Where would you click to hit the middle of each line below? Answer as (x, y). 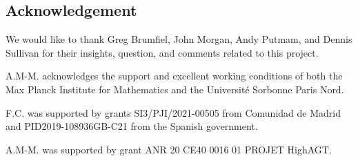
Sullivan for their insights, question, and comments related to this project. (162, 52)
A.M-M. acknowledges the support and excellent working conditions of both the (174, 76)
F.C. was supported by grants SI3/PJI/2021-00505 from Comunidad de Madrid (173, 112)
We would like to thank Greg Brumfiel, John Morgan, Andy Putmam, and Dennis (179, 39)
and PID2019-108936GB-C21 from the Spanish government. (132, 126)
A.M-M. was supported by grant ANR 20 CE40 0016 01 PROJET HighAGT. (169, 149)
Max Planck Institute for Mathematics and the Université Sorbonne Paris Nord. (175, 89)
